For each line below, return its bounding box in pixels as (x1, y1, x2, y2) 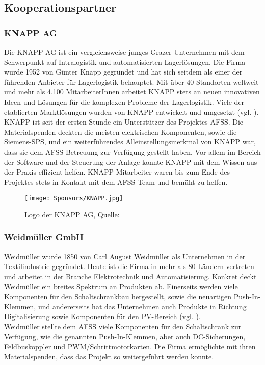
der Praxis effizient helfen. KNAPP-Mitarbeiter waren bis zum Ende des (4, 166, 230, 177)
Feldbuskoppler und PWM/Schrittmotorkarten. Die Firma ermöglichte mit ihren (4, 341, 256, 352)
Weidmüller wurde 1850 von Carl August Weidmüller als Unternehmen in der (4, 251, 246, 261)
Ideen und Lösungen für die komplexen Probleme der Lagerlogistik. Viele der (4, 96, 245, 107)
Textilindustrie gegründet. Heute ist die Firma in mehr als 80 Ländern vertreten (4, 261, 254, 272)
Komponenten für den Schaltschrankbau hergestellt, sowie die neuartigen (4, 291, 232, 302)
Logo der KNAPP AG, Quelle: (24, 209, 120, 220)
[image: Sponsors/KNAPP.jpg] (24, 194, 123, 202)
